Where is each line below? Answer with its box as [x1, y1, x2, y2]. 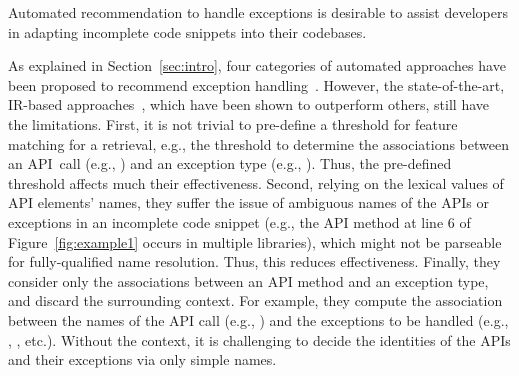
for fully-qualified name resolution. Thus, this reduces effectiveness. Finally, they [8, 251, 501, 272]
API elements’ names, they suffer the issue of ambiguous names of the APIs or [8, 192, 489, 213]
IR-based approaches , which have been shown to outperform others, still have [8, 94, 490, 115]
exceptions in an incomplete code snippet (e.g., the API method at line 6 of [8, 211, 471, 232]
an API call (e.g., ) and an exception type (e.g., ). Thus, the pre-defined [8, 153, 452, 174]
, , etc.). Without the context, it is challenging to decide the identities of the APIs [8, 329, 511, 350]
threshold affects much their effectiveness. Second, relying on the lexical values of [8, 172, 504, 193]
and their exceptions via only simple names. [8, 349, 277, 370]
